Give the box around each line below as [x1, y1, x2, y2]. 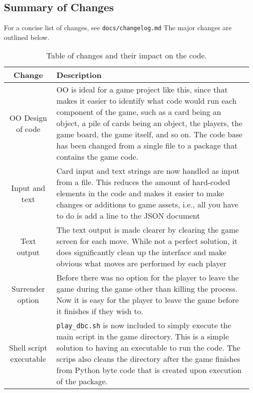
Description [56, 69, 102, 81]
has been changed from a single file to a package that [56, 140, 238, 151]
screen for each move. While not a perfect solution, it [56, 235, 237, 247]
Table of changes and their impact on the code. [46, 50, 207, 61]
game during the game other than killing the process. [56, 283, 237, 295]
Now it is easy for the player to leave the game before [56, 294, 239, 306]
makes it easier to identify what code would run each [56, 95, 237, 107]
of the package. [56, 375, 108, 387]
